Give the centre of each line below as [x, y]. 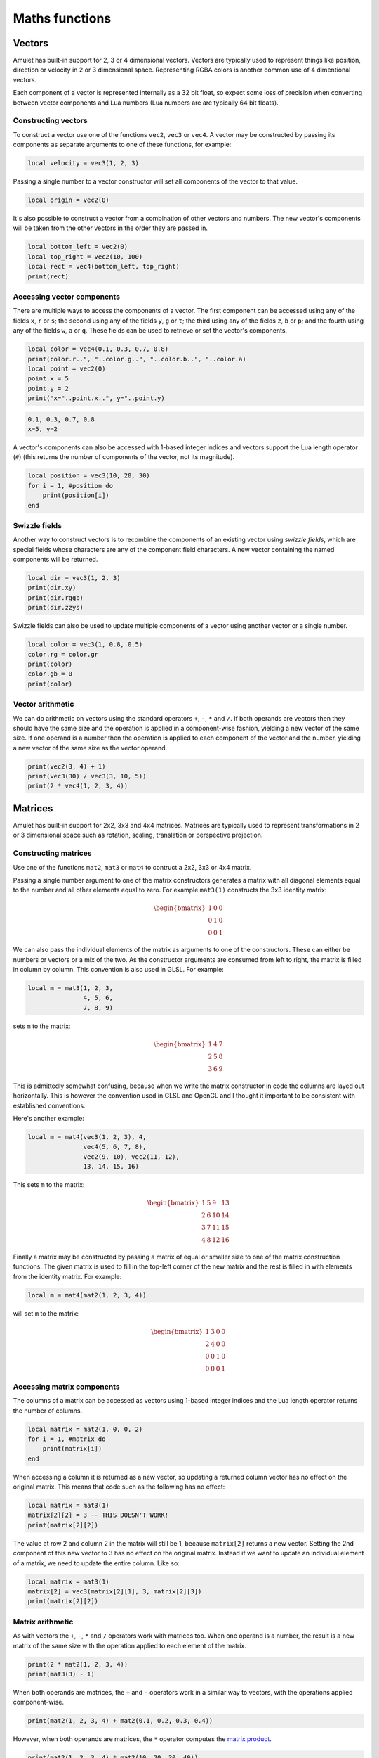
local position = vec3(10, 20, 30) [89, 476]
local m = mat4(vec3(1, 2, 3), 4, [87, 1137]
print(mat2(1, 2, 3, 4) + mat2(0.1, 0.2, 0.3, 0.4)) [120, 1721]
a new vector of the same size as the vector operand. [90, 748]
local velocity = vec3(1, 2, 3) [84, 163]
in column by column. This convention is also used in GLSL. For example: [118, 970]
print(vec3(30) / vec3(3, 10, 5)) [87, 776]
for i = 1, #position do [71, 486]
